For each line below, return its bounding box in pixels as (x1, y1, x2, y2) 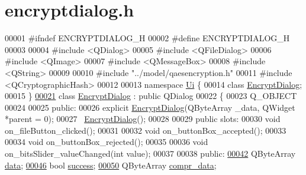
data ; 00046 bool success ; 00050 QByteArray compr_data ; (5, 159, 217, 171)
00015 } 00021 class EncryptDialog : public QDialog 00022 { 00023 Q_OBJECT (5, 90, 297, 102)
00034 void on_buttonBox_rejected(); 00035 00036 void (5, 136, 208, 148)
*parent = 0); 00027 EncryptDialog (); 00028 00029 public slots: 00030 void (5, 113, 281, 125)
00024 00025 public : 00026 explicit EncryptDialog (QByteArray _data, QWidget (5, 101, 295, 113)
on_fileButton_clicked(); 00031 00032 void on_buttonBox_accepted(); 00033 (5, 124, 286, 136)
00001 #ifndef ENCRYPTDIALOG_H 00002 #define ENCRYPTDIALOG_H (5, 32, 290, 44)
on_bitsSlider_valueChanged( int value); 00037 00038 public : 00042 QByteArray (5, 147, 296, 160)
